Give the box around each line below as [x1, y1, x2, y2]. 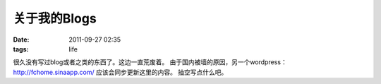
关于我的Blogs [13, 11, 97, 26]
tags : [13, 44, 29, 53]
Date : [13, 35, 30, 44]
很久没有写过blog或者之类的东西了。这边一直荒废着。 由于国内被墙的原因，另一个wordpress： [13, 58, 287, 66]
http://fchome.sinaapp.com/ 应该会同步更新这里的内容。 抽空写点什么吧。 [13, 68, 228, 76]
